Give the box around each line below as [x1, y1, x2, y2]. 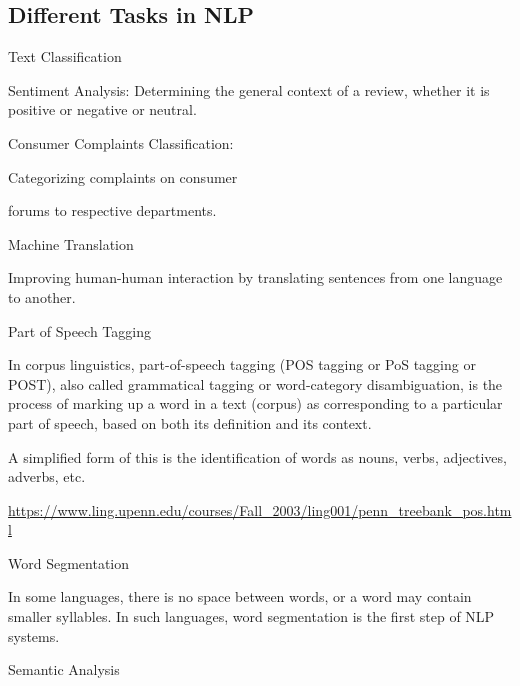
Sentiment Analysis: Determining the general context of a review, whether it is [8, 79, 490, 100]
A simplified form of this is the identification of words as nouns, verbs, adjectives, [8, 446, 507, 467]
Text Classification [8, 46, 122, 67]
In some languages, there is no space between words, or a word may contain [8, 586, 472, 607]
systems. [8, 625, 60, 646]
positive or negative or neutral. [8, 99, 197, 120]
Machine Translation [8, 233, 134, 254]
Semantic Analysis [8, 659, 120, 680]
